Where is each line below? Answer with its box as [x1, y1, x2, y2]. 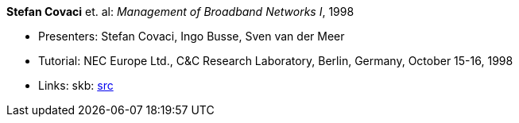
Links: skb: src [38, 79, 114, 92]
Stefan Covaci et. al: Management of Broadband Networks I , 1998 [6, 5, 354, 18]
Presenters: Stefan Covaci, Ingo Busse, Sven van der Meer [38, 29, 345, 43]
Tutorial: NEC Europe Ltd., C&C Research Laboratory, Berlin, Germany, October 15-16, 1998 [38, 54, 513, 67]
